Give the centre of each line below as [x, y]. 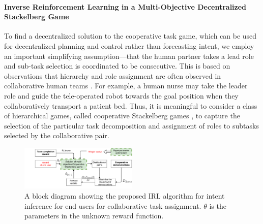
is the [218, 205]
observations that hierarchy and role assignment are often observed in [113, 75]
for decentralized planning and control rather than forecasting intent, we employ [129, 45]
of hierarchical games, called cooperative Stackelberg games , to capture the [122, 116]
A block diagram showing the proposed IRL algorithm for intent [125, 196]
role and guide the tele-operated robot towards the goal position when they [121, 95]
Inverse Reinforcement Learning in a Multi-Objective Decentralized [125, 6]
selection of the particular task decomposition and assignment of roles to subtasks [131, 125]
